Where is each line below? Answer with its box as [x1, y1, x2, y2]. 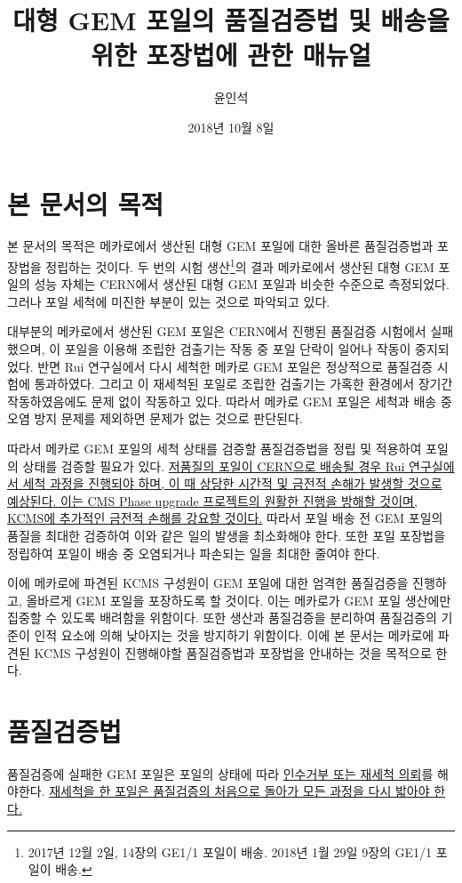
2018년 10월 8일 [187, 117, 275, 136]
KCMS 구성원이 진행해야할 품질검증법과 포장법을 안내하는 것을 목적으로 [34, 643, 432, 662]
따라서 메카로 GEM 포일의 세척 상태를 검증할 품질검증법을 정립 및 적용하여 [7, 439, 422, 458]
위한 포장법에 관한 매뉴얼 [91, 36, 371, 73]
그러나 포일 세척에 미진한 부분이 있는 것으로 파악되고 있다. [7, 292, 331, 310]
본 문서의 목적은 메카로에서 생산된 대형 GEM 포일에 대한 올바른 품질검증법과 [7, 237, 434, 255]
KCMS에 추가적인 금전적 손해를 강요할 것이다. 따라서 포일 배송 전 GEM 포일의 [7, 509, 443, 527]
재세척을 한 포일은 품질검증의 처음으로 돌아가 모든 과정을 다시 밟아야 [49, 782, 430, 800]
